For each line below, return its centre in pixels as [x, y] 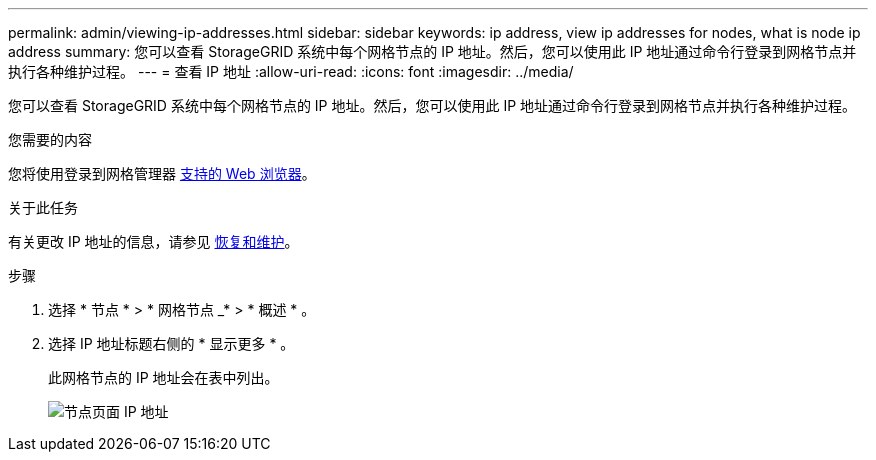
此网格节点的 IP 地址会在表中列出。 [163, 377]
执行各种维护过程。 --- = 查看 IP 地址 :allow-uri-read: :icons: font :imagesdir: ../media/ [291, 71]
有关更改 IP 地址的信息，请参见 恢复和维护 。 [153, 241]
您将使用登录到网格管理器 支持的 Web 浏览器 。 [162, 173]
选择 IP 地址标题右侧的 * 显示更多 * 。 [171, 343]
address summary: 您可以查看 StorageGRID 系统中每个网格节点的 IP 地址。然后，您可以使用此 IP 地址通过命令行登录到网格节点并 [432, 51]
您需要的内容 [50, 139]
